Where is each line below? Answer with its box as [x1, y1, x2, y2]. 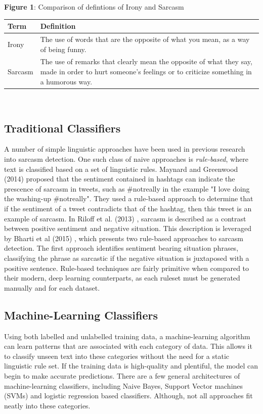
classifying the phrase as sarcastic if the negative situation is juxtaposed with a [4, 252, 249, 263]
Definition [40, 21, 76, 31]
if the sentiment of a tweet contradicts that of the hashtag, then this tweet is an [4, 203, 252, 214]
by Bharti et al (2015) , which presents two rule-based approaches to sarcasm [4, 233, 243, 243]
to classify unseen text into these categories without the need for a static [4, 350, 229, 361]
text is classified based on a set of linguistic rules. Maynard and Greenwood [4, 163, 238, 174]
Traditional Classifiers [4, 120, 121, 135]
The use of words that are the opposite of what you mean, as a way [40, 33, 250, 44]
